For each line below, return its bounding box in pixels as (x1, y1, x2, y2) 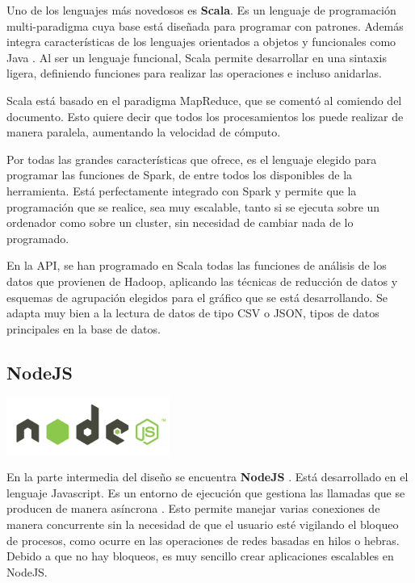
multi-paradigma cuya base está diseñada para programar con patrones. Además (6, 17, 404, 34)
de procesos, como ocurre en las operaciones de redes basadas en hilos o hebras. (6, 531, 400, 548)
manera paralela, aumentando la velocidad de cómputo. (6, 124, 281, 141)
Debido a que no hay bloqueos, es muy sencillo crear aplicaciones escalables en (6, 547, 394, 564)
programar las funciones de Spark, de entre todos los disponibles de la (6, 166, 353, 183)
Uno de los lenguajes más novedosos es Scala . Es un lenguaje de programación (6, 2, 396, 18)
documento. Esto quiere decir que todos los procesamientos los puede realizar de (6, 107, 404, 124)
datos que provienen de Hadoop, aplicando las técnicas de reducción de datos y (6, 272, 398, 289)
